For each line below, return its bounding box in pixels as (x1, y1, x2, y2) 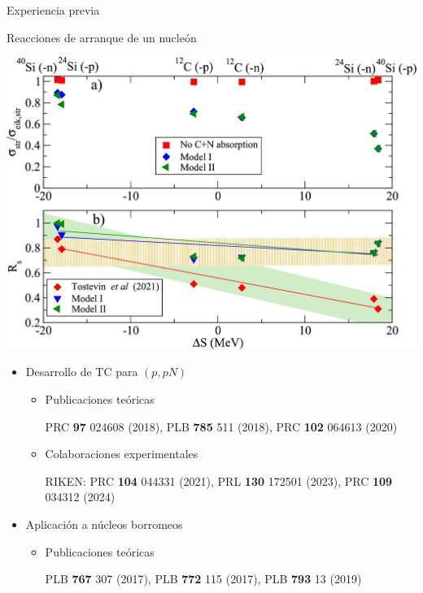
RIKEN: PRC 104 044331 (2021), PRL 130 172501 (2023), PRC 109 (45, 472, 393, 489)
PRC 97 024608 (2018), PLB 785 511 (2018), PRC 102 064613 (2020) (45, 418, 398, 435)
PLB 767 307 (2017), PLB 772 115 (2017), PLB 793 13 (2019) (45, 570, 362, 587)
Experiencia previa (7, 2, 100, 18)
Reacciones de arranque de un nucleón (7, 28, 197, 45)
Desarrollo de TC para (25, 363, 138, 380)
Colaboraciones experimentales (45, 445, 198, 462)
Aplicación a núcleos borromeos (25, 515, 183, 532)
